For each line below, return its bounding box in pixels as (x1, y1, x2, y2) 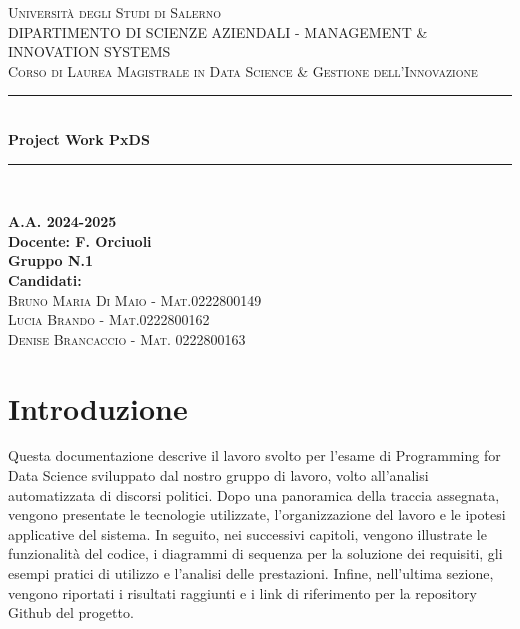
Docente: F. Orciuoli (8, 230, 152, 251)
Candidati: (8, 269, 82, 290)
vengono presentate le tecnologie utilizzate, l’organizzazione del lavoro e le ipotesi (8, 504, 506, 525)
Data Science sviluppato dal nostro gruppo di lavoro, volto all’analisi (8, 465, 429, 486)
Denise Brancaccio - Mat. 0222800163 (8, 328, 246, 349)
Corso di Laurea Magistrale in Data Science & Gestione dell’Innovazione (8, 60, 478, 81)
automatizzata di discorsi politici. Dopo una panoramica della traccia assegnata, (8, 484, 500, 505)
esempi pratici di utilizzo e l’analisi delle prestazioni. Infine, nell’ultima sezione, (8, 563, 494, 583)
